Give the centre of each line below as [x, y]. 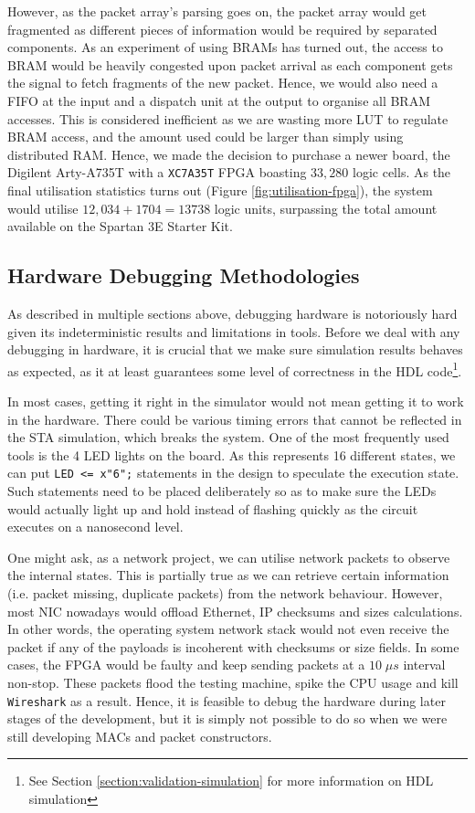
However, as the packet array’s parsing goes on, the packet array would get [217, 11]
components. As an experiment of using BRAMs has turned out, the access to [225, 47]
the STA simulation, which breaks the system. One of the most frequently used [228, 437]
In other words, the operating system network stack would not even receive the [228, 629]
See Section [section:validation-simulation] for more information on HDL [231, 781]
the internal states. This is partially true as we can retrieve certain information [228, 575]
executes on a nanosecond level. [95, 527]
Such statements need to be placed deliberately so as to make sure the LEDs [222, 491]
